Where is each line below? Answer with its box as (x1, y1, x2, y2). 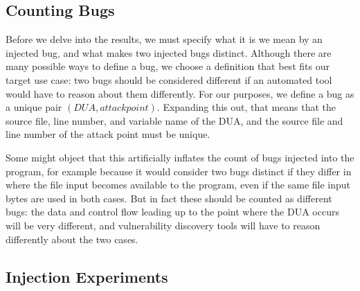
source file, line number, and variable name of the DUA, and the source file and (6, 113, 343, 127)
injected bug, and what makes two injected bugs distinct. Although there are (6, 45, 332, 60)
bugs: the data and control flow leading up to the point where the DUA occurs (6, 204, 339, 219)
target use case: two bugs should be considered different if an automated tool (6, 72, 332, 87)
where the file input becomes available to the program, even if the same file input (6, 177, 351, 192)
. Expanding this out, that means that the (156, 100, 336, 114)
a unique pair (6, 100, 62, 114)
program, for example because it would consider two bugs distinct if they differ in (6, 164, 352, 178)
